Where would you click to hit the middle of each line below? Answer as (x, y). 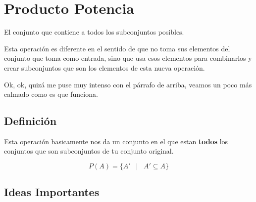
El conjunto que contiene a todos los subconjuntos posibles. (94, 32)
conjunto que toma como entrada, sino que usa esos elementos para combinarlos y (128, 58)
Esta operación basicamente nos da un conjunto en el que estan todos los (116, 141)
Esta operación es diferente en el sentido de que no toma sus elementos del (117, 48)
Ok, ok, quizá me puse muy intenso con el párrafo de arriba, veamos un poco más (128, 84)
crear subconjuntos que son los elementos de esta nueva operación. (104, 67)
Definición (30, 121)
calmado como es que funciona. (51, 94)
